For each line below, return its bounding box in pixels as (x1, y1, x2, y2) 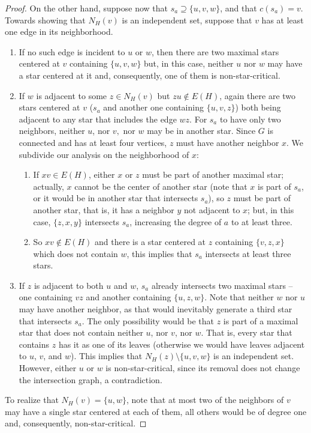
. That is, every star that (201, 326, 292, 339)
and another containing (86, 291, 171, 303)
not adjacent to (184, 203, 240, 216)
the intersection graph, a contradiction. (19, 373, 162, 386)
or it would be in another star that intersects (33, 192, 198, 204)
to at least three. (231, 215, 292, 228)
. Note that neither (204, 291, 274, 303)
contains (19, 338, 50, 350)
